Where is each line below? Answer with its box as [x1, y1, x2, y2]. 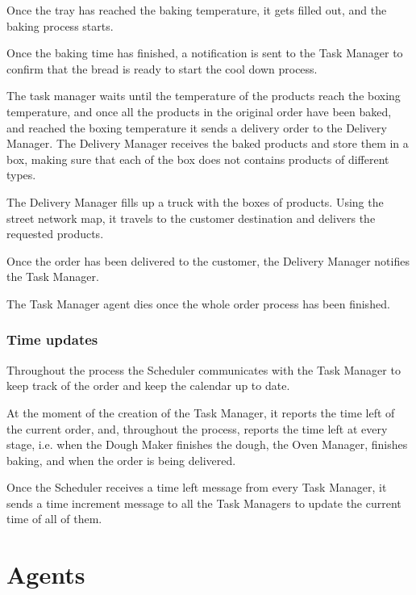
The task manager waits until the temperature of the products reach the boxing [6, 87, 401, 104]
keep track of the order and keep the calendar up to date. [6, 377, 290, 394]
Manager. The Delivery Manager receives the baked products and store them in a [6, 135, 409, 152]
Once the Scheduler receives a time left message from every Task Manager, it [6, 479, 387, 496]
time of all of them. [6, 510, 102, 527]
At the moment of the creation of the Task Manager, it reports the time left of [6, 404, 395, 421]
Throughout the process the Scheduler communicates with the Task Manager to [6, 361, 401, 378]
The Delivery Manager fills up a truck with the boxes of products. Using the [6, 193, 384, 210]
